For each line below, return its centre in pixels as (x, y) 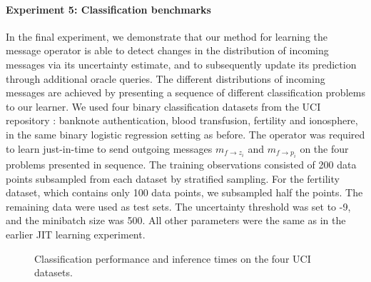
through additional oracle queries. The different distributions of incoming (166, 78)
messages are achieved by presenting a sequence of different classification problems (185, 92)
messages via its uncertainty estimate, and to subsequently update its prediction (181, 64)
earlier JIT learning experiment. (76, 234)
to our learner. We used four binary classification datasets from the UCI (163, 106)
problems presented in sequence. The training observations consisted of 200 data (181, 164)
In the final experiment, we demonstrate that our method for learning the (167, 36)
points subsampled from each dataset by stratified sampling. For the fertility (173, 178)
